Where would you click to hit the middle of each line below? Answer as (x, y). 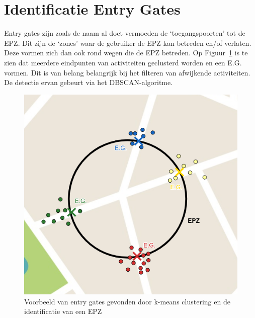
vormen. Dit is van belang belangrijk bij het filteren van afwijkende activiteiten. (127, 72)
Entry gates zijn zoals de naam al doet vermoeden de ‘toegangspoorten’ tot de (125, 33)
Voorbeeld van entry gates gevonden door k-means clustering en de (127, 301)
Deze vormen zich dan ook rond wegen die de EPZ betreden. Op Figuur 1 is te (126, 53)
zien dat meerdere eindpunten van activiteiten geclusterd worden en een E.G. (123, 62)
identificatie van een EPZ (63, 311)
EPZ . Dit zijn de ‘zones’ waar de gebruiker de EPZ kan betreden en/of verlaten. (128, 43)
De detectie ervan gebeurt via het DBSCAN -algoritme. (89, 82)
